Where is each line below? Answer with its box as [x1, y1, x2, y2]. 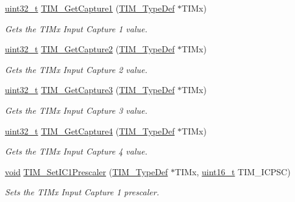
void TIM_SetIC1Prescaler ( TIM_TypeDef [5, 165, 168, 178]
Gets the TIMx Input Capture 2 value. [5, 63, 147, 75]
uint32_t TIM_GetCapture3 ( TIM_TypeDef [5, 83, 175, 96]
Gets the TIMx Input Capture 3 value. [5, 103, 147, 116]
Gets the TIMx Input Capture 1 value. [5, 22, 147, 35]
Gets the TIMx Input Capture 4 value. [5, 145, 147, 158]
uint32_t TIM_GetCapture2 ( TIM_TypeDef [5, 43, 175, 55]
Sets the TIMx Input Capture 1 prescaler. [5, 186, 159, 198]
